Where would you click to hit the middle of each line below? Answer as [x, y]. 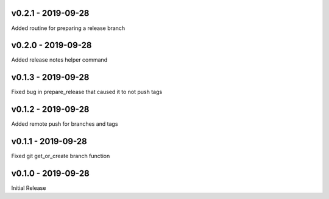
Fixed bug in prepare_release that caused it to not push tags [87, 92]
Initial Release [29, 188]
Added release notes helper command [59, 60]
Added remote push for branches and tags [65, 124]
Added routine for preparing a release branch [68, 28]
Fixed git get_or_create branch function [61, 156]
